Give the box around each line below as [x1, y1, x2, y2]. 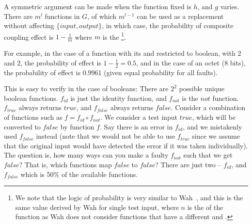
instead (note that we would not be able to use [36, 131, 175, 141]
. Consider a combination [171, 102, 246, 112]
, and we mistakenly [183, 121, 242, 131]
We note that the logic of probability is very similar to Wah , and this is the [15, 192, 243, 203]
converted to [4, 121, 41, 131]
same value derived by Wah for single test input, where [15, 202, 179, 212]
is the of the [187, 202, 223, 212]
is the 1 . [102, 30, 126, 42]
